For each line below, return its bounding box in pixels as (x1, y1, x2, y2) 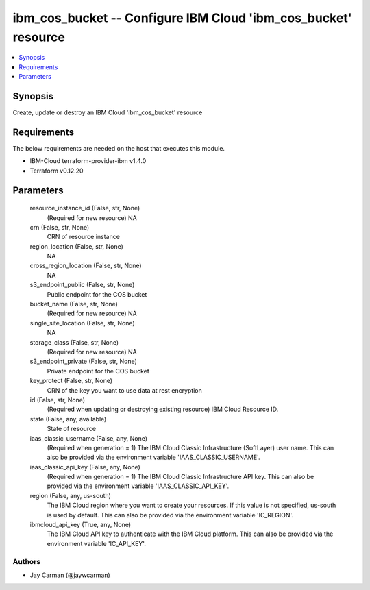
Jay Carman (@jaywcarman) (29, 571, 111, 579)
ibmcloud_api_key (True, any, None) (29, 521, 132, 529)
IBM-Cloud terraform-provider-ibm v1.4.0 (29, 157, 147, 165)
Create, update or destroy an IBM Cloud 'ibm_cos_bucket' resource (12, 108, 203, 116)
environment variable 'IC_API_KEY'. (47, 539, 147, 548)
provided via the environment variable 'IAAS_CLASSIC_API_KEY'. (47, 482, 230, 490)
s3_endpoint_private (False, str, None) (29, 357, 137, 366)
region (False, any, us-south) (29, 491, 111, 500)
